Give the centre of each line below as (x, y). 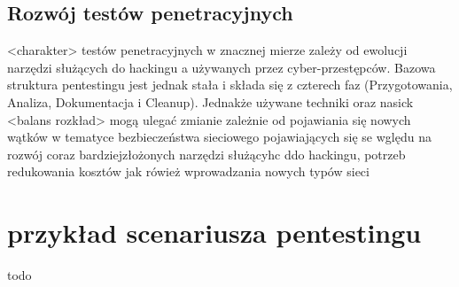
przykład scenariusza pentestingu (214, 233)
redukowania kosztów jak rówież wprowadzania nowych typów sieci (188, 171)
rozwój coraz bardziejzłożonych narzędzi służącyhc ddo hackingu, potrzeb (206, 154)
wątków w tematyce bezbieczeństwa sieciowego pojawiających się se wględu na (219, 137)
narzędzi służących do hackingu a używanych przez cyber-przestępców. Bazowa (222, 67)
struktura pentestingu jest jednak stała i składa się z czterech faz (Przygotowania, (230, 85)
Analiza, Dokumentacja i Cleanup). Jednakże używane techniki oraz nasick (210, 101)
